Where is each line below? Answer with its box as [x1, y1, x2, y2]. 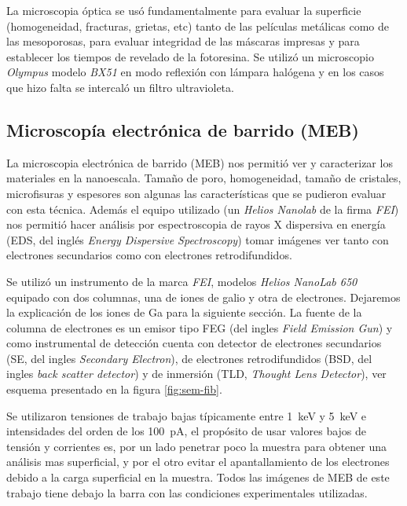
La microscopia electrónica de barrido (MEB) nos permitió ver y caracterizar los [6, 154, 393, 170]
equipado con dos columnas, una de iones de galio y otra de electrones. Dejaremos [6, 288, 401, 305]
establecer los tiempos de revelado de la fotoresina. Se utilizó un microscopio [6, 48, 374, 64]
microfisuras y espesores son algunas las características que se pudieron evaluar [6, 185, 387, 201]
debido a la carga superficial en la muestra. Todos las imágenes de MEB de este [6, 469, 390, 486]
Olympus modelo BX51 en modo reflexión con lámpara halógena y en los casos [6, 64, 384, 80]
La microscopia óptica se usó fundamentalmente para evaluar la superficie [6, 2, 361, 18]
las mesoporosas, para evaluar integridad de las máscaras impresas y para [6, 33, 360, 49]
